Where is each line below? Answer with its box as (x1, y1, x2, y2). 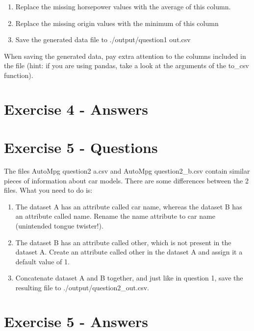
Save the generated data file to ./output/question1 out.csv (15, 34, 191, 45)
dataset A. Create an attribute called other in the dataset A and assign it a (15, 247, 243, 257)
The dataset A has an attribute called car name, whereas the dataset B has (15, 201, 242, 211)
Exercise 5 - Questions (4, 137, 158, 157)
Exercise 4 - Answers (4, 99, 148, 119)
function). (4, 70, 33, 80)
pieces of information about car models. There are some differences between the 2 (4, 175, 249, 185)
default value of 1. (15, 256, 70, 266)
